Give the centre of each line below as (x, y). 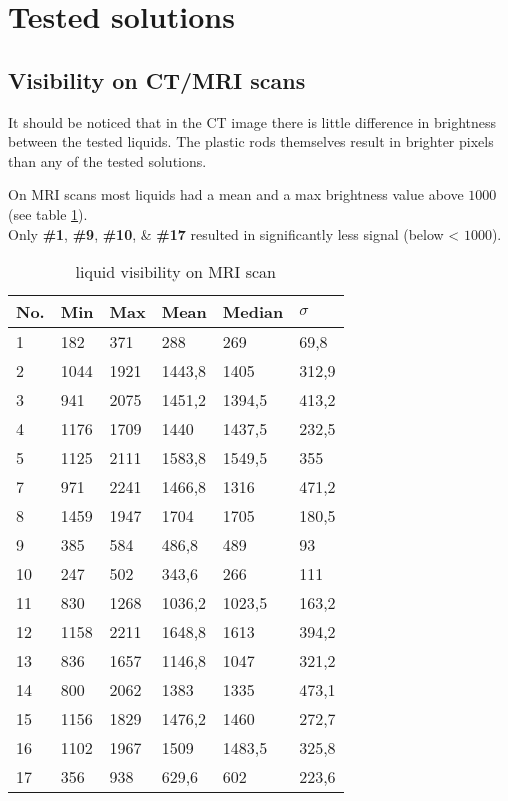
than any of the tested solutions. (107, 160)
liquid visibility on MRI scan (176, 272)
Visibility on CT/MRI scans (157, 79)
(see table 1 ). (48, 213)
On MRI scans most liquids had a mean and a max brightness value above (236, 194)
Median (253, 312)
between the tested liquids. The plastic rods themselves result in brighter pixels (251, 141)
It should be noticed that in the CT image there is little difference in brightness (252, 121)
